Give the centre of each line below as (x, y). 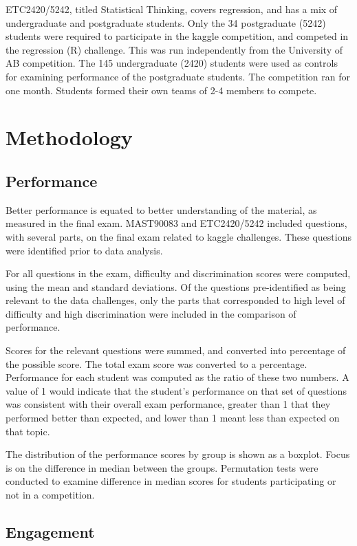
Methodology (69, 137)
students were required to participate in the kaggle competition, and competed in (177, 36)
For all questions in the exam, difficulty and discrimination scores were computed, (178, 273)
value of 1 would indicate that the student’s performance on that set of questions (176, 390)
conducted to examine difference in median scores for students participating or (171, 481)
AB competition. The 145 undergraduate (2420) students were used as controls (172, 63)
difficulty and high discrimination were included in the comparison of (151, 313)
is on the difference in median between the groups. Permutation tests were (162, 467)
